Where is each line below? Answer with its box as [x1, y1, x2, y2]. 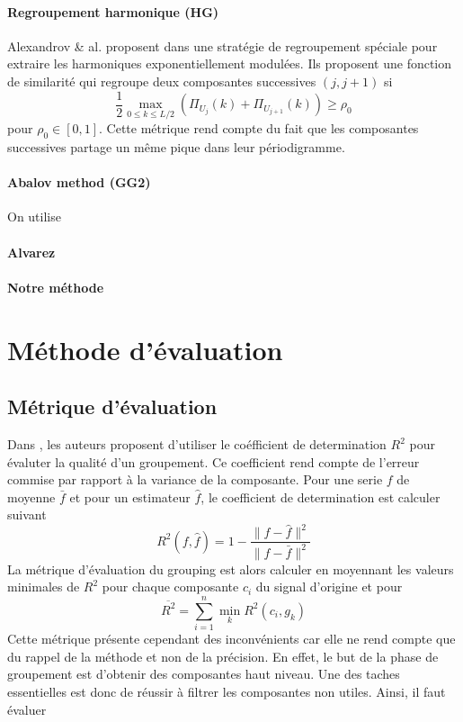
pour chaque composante [102, 577, 239, 596]
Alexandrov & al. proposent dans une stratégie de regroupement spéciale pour [7, 36, 438, 55]
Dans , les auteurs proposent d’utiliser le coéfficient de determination [7, 435, 387, 453]
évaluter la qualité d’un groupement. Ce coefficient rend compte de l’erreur [7, 452, 420, 471]
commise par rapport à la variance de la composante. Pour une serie [7, 470, 383, 489]
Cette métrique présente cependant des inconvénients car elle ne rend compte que [7, 629, 456, 648]
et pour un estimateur [69, 487, 191, 506]
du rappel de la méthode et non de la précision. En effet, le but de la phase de [7, 646, 439, 665]
